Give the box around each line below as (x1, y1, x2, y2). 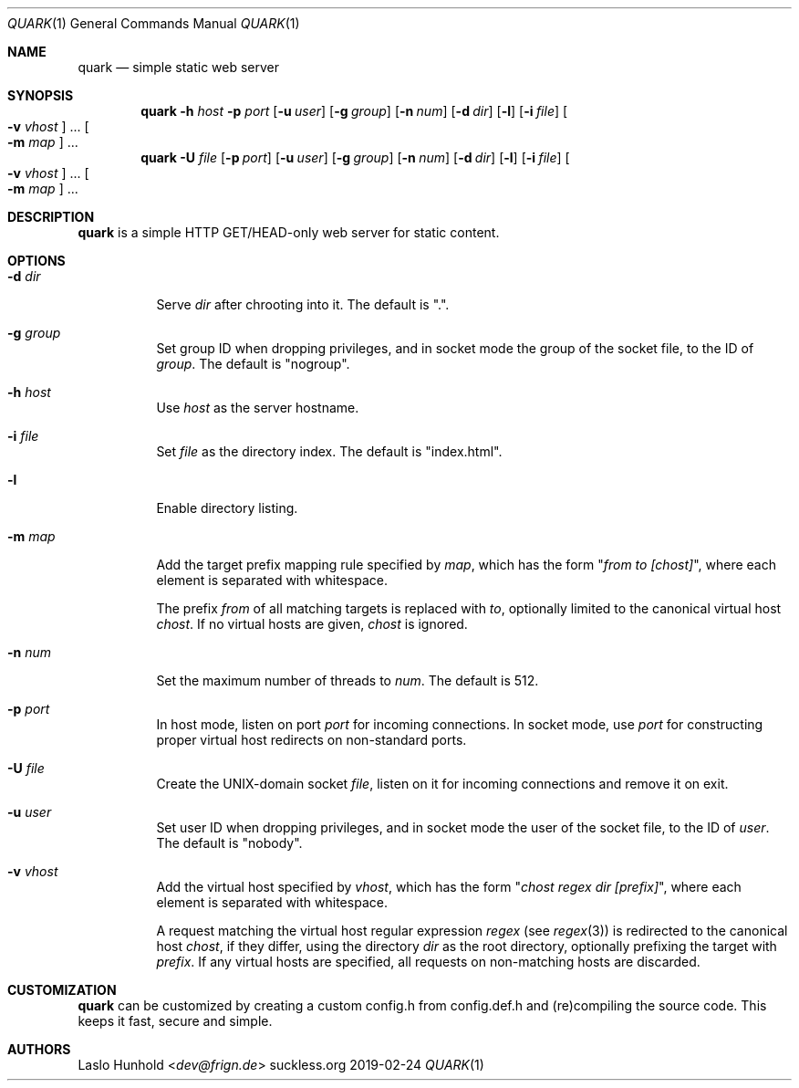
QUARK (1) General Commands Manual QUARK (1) (7, 16, 300, 31)
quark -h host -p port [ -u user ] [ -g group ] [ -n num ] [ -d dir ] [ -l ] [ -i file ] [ (140, 103, 568, 119)
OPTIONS (7, 253, 66, 268)
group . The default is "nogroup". (156, 356, 350, 371)
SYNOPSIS (7, 88, 74, 103)
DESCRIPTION (7, 209, 95, 225)
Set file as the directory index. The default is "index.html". (156, 444, 503, 459)
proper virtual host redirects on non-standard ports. (156, 732, 467, 748)
